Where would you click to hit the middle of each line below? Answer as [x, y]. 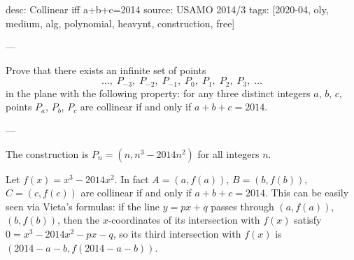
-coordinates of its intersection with [184, 220]
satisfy [308, 220]
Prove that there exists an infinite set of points [106, 70]
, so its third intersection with [177, 233]
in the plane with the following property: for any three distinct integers [158, 93]
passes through [242, 206]
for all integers [228, 153]
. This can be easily [307, 193]
